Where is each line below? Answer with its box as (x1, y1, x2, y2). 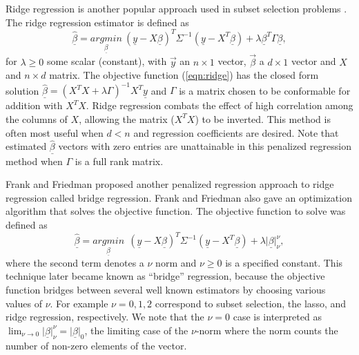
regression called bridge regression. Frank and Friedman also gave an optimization (6, 190, 352, 204)
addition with (6, 98, 63, 113)
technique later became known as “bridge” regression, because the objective (6, 269, 325, 283)
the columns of (6, 111, 68, 126)
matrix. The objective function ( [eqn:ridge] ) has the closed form (49, 68, 319, 82)
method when (6, 153, 63, 168)
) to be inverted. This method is (195, 111, 331, 126)
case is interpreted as (233, 309, 322, 324)
